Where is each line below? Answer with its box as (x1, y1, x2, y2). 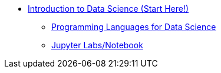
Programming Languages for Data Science (51, 22, 216, 32)
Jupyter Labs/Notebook (51, 40, 143, 50)
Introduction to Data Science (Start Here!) (28, 4, 189, 14)
